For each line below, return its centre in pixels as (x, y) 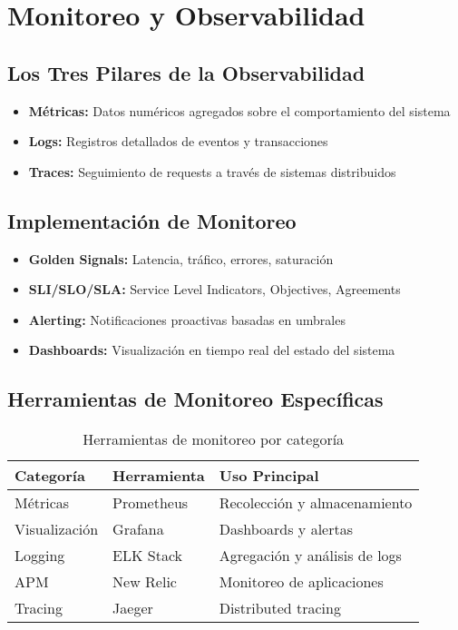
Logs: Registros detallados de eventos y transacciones (178, 141)
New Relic (145, 582)
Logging (40, 556)
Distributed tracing (280, 608)
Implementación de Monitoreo (152, 220)
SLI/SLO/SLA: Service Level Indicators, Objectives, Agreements (214, 289)
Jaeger (133, 608)
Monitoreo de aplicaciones (301, 582)
